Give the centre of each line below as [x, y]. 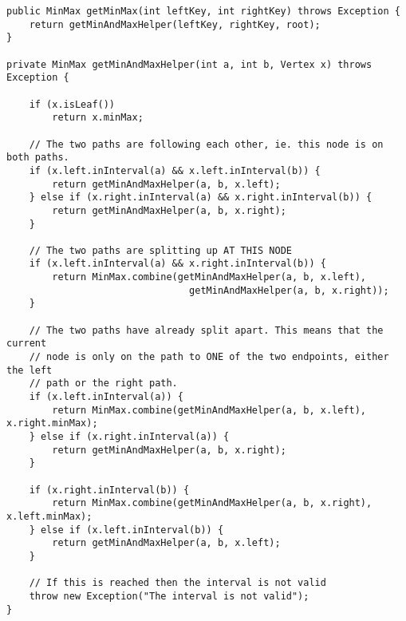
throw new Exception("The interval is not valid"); [169, 596]
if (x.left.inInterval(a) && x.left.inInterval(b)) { [175, 170]
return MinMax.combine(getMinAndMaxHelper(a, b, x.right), [212, 503]
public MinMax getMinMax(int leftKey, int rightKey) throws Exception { [203, 11]
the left [30, 370]
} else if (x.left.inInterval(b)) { [126, 530]
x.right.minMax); [52, 423]
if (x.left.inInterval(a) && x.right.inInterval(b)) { [177, 264]
